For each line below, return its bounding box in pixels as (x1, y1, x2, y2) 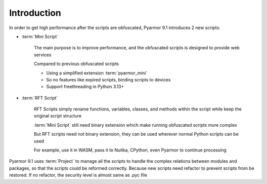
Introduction (9, 7, 61, 18)
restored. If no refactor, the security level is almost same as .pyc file (9, 172, 147, 178)
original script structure (34, 113, 82, 119)
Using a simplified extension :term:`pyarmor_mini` (46, 70, 148, 76)
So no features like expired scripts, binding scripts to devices (46, 76, 171, 82)
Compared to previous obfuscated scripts (34, 61, 119, 67)
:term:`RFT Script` (21, 95, 58, 101)
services (34, 52, 51, 58)
